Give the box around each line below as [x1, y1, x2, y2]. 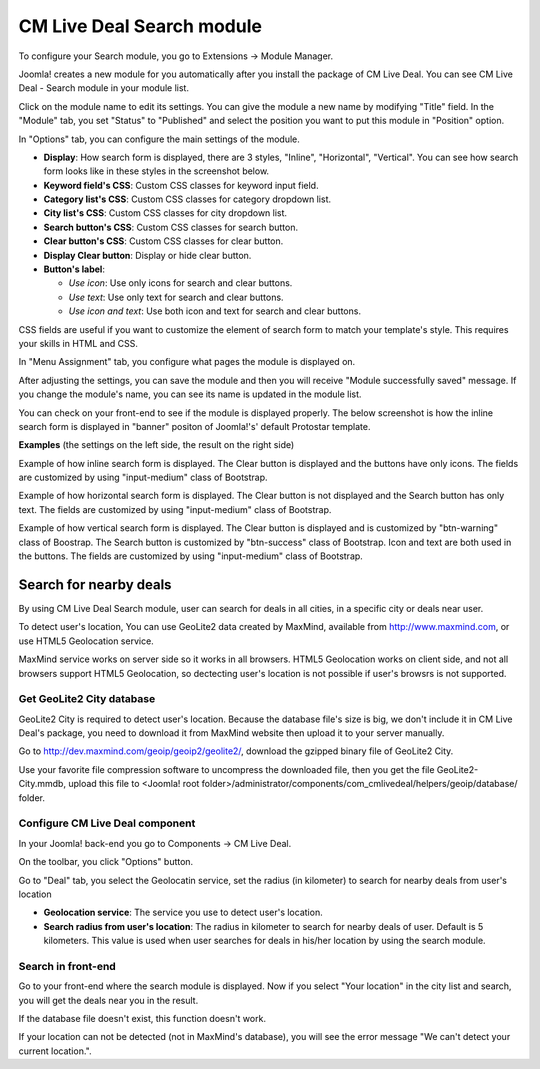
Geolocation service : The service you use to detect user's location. [43, 906, 324, 919]
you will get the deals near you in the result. [18, 994, 199, 1006]
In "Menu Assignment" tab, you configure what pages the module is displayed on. [18, 356, 356, 368]
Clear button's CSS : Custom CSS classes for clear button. [43, 235, 284, 247]
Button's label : [43, 263, 105, 275]
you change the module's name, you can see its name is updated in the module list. [18, 388, 362, 400]
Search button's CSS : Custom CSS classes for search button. [43, 221, 299, 233]
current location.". [18, 1045, 92, 1057]
